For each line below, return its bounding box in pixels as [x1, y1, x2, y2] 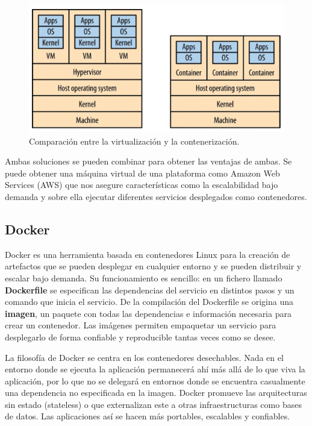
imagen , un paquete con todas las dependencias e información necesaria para [5, 307, 292, 319]
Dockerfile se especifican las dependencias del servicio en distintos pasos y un [5, 283, 295, 296]
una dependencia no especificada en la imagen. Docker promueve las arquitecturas [5, 386, 307, 399]
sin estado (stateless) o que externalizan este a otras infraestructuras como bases [5, 398, 302, 410]
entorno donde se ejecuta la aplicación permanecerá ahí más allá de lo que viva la [5, 363, 305, 375]
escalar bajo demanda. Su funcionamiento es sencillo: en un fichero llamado [5, 271, 282, 284]
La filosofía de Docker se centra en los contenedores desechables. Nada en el [5, 351, 284, 363]
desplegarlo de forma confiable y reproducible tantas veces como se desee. [5, 330, 276, 343]
